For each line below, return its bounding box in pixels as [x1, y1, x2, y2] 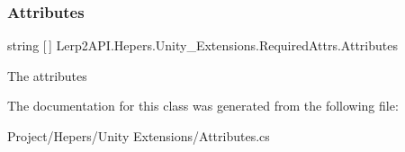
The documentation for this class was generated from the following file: [7, 96, 399, 115]
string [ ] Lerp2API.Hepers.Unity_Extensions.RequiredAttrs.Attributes [7, 36, 398, 55]
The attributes [7, 66, 87, 85]
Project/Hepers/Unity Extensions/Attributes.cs [7, 127, 270, 145]
